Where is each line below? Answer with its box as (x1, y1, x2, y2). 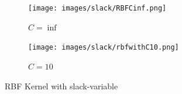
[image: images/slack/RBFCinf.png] (28, 4, 167, 12)
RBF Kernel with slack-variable (5, 79, 118, 92)
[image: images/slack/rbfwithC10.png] (28, 43, 179, 52)
